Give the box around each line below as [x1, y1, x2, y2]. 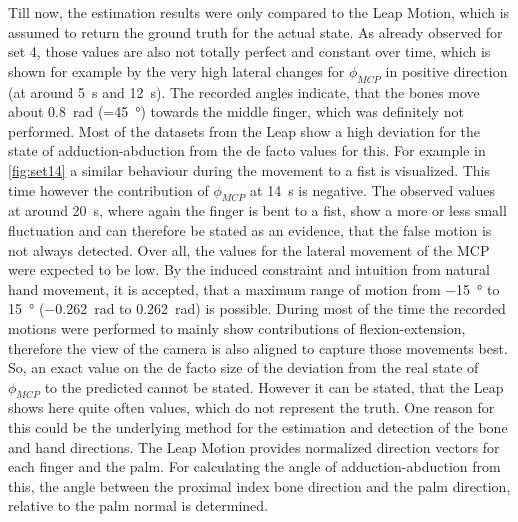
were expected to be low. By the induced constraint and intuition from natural [8, 259, 490, 280]
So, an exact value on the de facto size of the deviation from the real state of [8, 357, 479, 378]
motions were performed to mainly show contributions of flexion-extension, [8, 317, 466, 338]
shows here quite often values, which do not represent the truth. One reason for [8, 397, 495, 418]
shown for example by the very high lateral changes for [8, 60, 345, 81]
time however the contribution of [8, 179, 209, 200]
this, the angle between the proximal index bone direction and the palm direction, [8, 475, 511, 496]
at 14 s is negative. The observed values [250, 179, 495, 200]
